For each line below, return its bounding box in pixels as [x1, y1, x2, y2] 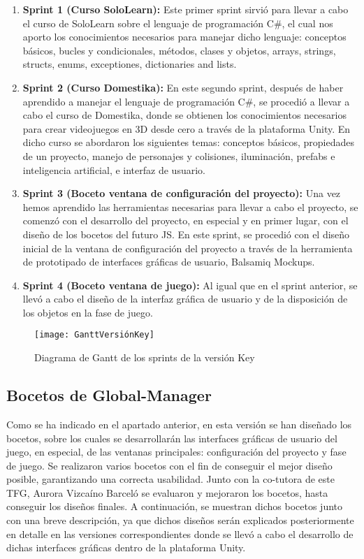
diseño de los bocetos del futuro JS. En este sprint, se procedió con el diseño [22, 226, 350, 241]
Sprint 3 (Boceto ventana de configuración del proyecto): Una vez [22, 186, 341, 201]
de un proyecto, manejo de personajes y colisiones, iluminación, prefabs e [22, 148, 335, 163]
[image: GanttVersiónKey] [34, 330, 154, 340]
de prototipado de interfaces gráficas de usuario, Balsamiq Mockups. [22, 254, 315, 269]
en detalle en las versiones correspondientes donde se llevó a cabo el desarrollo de [6, 526, 354, 541]
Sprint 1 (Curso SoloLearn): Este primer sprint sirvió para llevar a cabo [22, 2, 349, 16]
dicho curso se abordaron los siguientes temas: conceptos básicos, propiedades [22, 135, 354, 150]
